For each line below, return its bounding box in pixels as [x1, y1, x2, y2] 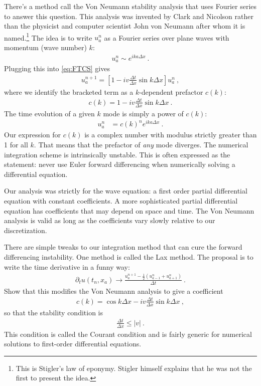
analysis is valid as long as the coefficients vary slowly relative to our [4, 215, 215, 226]
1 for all [4, 139, 28, 150]
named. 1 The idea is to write [4, 31, 92, 43]
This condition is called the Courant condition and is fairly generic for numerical [4, 328, 252, 339]
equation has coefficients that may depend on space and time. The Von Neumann [4, 205, 254, 216]
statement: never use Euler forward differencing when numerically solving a [4, 159, 235, 169]
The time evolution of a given [4, 108, 95, 118]
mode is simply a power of [103, 108, 184, 118]
